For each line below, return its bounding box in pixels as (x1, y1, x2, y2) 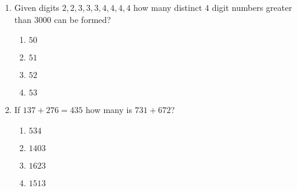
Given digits (14, 1, 59, 13)
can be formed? (54, 13, 111, 25)
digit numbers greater (212, 1, 292, 13)
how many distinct (133, 1, 202, 13)
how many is (85, 103, 132, 116)
